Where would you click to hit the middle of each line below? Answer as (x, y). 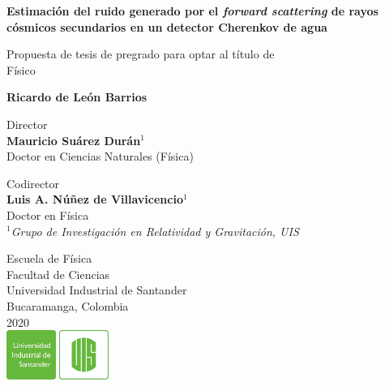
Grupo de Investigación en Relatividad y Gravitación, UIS (155, 231)
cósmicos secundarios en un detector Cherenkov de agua (167, 26)
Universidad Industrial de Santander (97, 290)
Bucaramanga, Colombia (68, 305)
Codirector (33, 183)
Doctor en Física (48, 214)
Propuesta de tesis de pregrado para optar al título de (141, 54)
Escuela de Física (49, 258)
